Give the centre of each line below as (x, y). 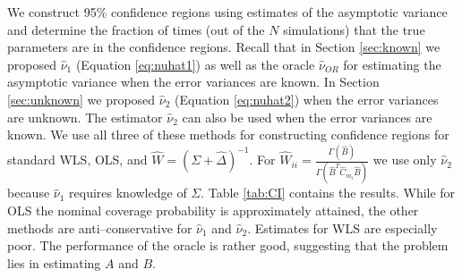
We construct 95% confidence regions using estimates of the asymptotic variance (227, 12)
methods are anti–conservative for (100, 227)
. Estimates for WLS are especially (342, 227)
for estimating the (392, 64)
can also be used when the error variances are (307, 117)
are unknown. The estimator (85, 117)
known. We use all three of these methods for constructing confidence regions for (228, 135)
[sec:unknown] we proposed (81, 99)
